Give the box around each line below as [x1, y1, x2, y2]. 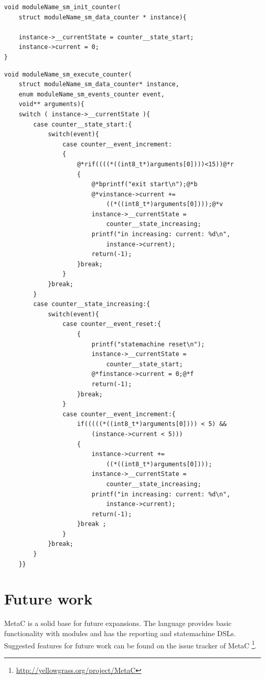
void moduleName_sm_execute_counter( [4, 70, 132, 78]
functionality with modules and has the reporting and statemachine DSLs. [4, 627, 236, 638]
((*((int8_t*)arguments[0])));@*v [106, 200, 223, 208]
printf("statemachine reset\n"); [91, 340, 205, 348]
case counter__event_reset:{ [62, 320, 161, 328]
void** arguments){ [18, 100, 85, 108]
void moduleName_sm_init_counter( [4, 4, 121, 11]
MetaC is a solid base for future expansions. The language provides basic [4, 618, 232, 628]
